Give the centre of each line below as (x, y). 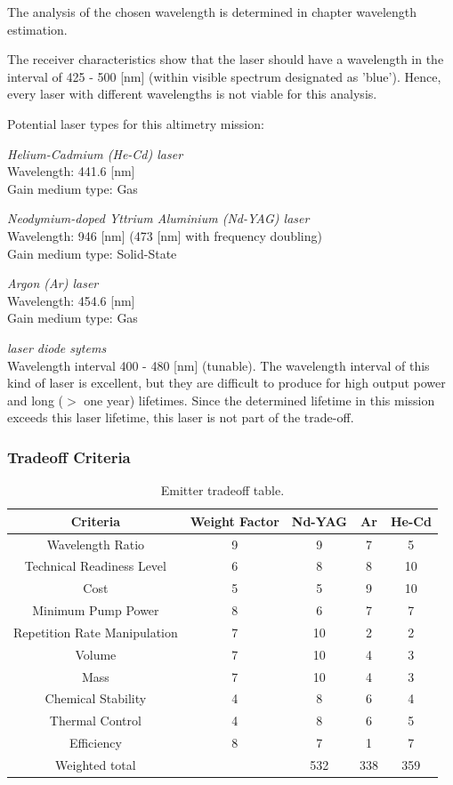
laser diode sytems (57, 347)
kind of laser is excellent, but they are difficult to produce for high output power (226, 383)
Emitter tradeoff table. (222, 490)
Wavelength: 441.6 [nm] (71, 171)
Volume (96, 654)
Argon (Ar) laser (53, 283)
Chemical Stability (96, 698)
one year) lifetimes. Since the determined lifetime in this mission (259, 400)
